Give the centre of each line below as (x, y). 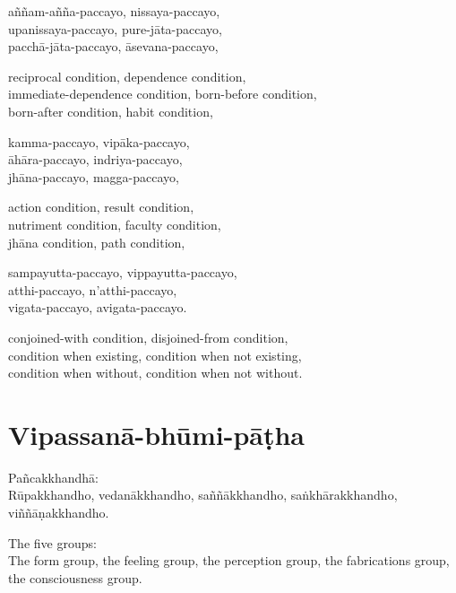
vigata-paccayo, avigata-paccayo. (98, 307)
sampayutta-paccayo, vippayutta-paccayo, (123, 272)
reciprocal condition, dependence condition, (127, 76)
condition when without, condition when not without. (155, 373)
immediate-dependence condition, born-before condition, (163, 94)
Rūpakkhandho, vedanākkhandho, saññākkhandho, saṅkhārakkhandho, (203, 495)
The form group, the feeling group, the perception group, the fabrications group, (229, 560)
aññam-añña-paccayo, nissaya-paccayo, (114, 11)
